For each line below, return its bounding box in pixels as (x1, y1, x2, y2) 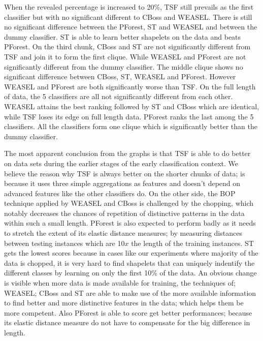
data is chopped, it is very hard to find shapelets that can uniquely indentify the (4, 257, 255, 268)
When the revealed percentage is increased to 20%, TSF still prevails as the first (4, 2, 254, 12)
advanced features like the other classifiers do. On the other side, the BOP (4, 188, 236, 198)
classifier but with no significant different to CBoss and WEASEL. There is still (4, 11, 252, 22)
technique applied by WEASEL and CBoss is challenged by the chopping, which (4, 198, 254, 208)
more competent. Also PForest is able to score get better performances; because (4, 307, 252, 318)
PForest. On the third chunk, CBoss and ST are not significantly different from (4, 41, 251, 52)
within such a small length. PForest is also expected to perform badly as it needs (4, 218, 256, 228)
